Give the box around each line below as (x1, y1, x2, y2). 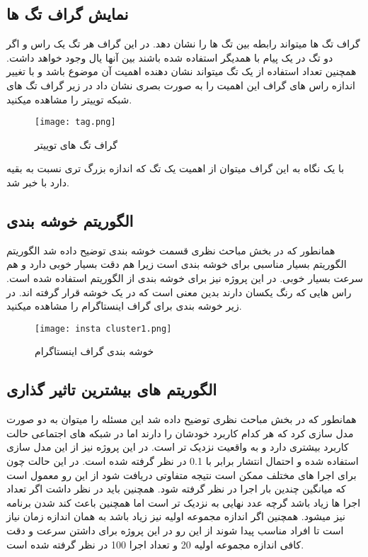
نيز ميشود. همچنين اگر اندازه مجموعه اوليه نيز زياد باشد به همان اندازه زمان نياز (6, 509, 345, 524)
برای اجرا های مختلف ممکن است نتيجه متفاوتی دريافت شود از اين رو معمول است (6, 467, 357, 482)
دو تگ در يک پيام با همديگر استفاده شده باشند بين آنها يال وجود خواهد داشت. (6, 50, 333, 64)
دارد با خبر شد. (6, 175, 69, 190)
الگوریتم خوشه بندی (6, 210, 134, 231)
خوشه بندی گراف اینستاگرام (35, 344, 154, 359)
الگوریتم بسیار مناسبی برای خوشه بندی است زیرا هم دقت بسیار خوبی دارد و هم (6, 257, 347, 271)
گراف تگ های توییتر (35, 137, 118, 152)
